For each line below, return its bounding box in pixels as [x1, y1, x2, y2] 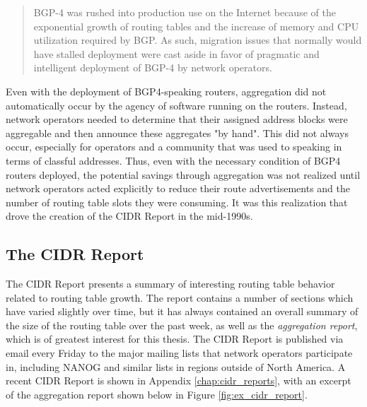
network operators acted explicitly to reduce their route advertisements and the [6, 181, 350, 196]
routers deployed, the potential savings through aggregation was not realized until [6, 167, 361, 182]
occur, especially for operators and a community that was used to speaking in [6, 139, 342, 154]
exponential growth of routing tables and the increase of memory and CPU [33, 18, 359, 33]
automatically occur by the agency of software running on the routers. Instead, [6, 98, 347, 112]
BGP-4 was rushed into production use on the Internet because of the [33, 5, 336, 19]
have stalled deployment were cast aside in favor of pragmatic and [33, 46, 320, 61]
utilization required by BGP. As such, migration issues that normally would [33, 33, 362, 47]
